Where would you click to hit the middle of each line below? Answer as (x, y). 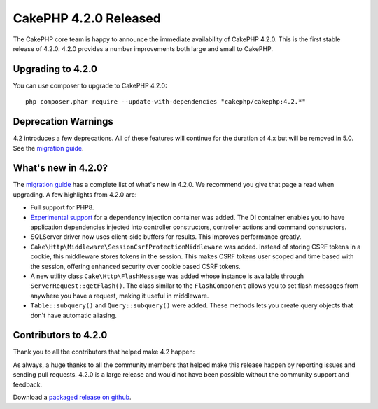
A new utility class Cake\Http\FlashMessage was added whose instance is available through (167, 276)
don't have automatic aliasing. (73, 315)
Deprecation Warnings (63, 122)
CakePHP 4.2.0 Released (87, 18)
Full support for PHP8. (62, 207)
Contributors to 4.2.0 (60, 335)
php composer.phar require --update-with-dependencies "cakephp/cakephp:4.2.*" (166, 102)
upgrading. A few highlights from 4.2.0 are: (75, 194)
